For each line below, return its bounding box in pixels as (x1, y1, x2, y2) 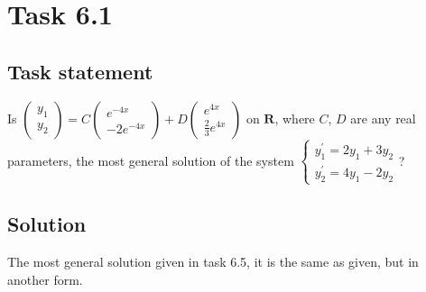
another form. (7, 269, 83, 288)
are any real (350, 108, 416, 127)
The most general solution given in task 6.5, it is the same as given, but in (7, 252, 419, 271)
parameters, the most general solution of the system (7, 151, 294, 169)
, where (274, 108, 315, 127)
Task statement (7, 57, 153, 85)
